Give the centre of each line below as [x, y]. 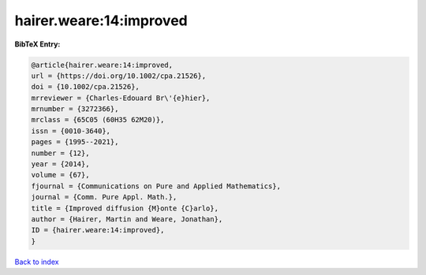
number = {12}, [60, 153]
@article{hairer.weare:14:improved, [102, 65]
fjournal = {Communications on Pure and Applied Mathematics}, [156, 186]
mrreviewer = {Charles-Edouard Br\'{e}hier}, [121, 98]
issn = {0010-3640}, [71, 131]
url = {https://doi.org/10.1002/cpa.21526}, [119, 76]
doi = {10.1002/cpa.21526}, [85, 87]
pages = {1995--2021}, [75, 142]
